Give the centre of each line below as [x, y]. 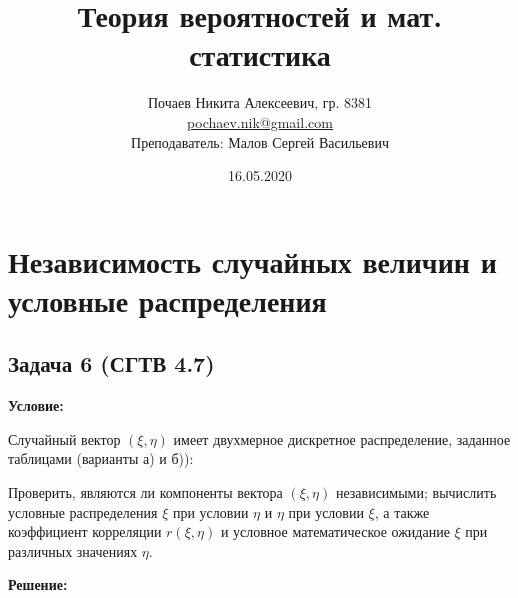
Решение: [38, 584]
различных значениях [73, 550]
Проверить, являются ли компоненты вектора [145, 492]
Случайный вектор [64, 438]
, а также [402, 511]
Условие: [36, 405]
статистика [260, 54]
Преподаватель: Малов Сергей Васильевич [260, 141]
